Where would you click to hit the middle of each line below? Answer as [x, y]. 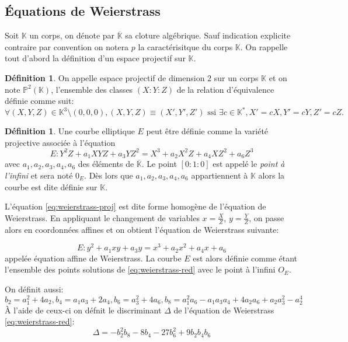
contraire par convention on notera [67, 46]
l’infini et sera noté [39, 175]
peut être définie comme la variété [207, 131]
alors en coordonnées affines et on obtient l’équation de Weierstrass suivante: [142, 229]
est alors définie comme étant [245, 258]
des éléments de [106, 164]
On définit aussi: [34, 289]
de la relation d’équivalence [225, 89]
